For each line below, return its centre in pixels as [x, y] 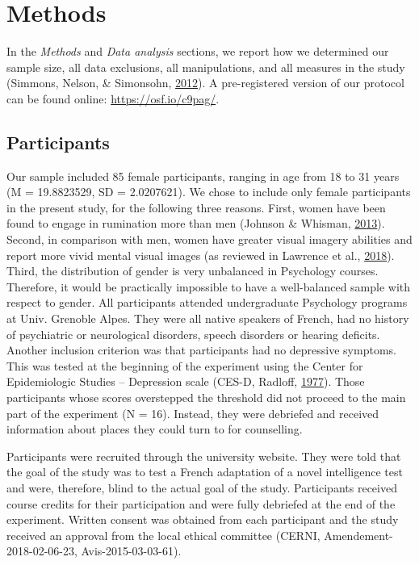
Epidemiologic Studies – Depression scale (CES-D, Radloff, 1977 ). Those [186, 381]
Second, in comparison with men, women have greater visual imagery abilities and [209, 239]
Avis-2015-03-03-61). [131, 551]
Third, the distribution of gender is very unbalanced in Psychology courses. [193, 271]
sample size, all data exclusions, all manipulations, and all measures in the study [206, 67]
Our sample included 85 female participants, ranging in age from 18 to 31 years [203, 176]
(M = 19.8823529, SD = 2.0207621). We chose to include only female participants [209, 192]
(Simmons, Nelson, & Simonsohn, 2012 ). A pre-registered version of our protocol [205, 83]
